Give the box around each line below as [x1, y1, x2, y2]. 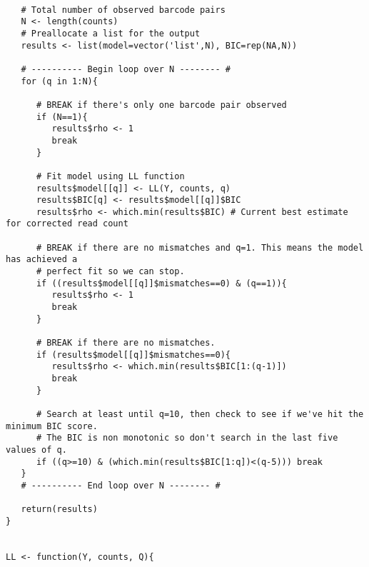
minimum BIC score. [6, 421, 98, 431]
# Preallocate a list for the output [21, 28, 201, 39]
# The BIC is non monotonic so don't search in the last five [36, 433, 338, 443]
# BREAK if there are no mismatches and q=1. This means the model [36, 242, 364, 253]
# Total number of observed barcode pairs [21, 4, 226, 15]
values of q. [6, 444, 67, 455]
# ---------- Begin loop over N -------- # [21, 64, 231, 74]
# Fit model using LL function [36, 171, 185, 181]
